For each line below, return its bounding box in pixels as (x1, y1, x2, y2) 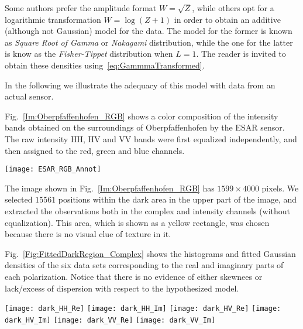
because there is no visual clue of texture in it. (5, 228, 171, 240)
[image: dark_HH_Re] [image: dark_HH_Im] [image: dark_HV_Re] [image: (5, 304, 281, 313)
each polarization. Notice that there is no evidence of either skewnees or (5, 270, 263, 282)
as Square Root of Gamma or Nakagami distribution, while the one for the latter (5, 36, 293, 48)
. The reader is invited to (196, 47, 286, 60)
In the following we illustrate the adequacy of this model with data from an (5, 78, 276, 91)
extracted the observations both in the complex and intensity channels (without (5, 204, 291, 217)
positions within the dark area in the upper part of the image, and (58, 193, 297, 205)
